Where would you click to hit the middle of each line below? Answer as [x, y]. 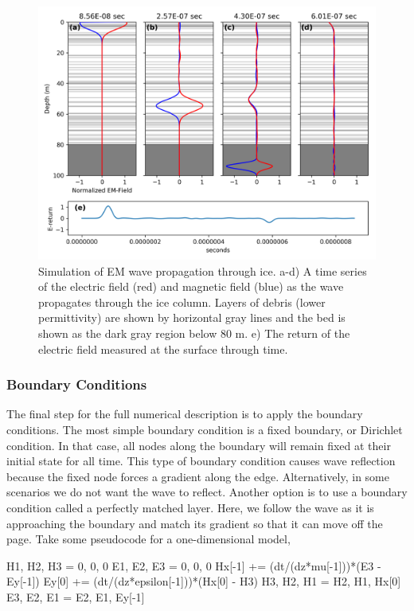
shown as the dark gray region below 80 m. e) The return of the [194, 333]
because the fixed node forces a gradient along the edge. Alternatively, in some [198, 476]
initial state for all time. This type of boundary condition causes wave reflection [201, 461]
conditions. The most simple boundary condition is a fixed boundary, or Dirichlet [205, 429]
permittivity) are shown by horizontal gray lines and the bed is [192, 317]
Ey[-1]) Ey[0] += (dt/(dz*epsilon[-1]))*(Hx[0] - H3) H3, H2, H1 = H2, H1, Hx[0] [204, 581]
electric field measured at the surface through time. [163, 349]
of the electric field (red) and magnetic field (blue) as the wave [191, 286]
